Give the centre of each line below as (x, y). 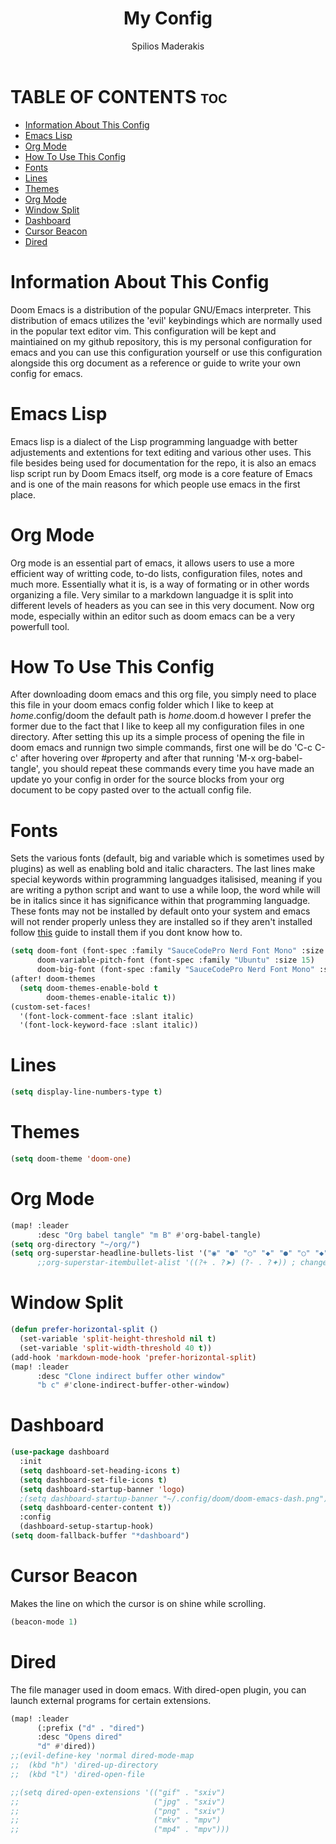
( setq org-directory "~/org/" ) (75, 1244)
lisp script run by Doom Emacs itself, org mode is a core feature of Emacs (161, 473)
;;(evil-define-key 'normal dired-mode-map (102, 1756)
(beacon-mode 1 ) (44, 1622)
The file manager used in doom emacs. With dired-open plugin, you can (158, 1689)
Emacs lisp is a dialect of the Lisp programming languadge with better (154, 441)
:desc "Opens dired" (79, 1737)
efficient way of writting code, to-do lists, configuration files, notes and (156, 573)
